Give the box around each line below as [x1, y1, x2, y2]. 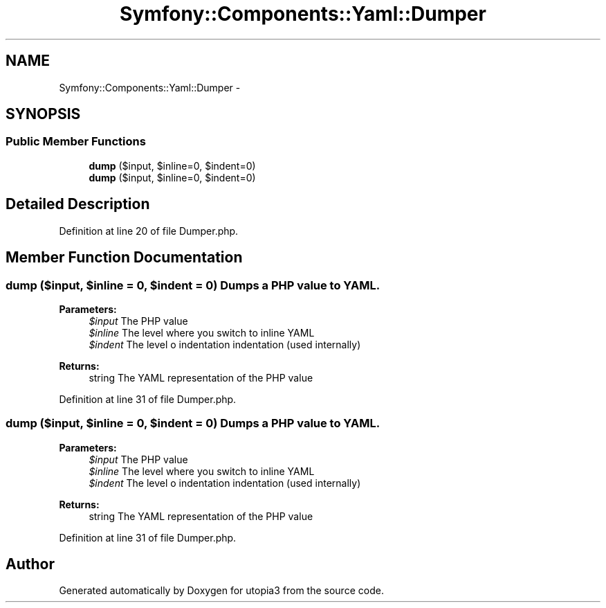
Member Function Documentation [6, 249, 243, 267]
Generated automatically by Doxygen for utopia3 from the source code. [59, 584, 384, 597]
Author [6, 555, 55, 573]
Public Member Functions [6, 134, 146, 149]
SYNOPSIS [6, 105, 81, 123]
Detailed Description [6, 195, 150, 213]
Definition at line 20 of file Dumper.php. [59, 224, 239, 237]
